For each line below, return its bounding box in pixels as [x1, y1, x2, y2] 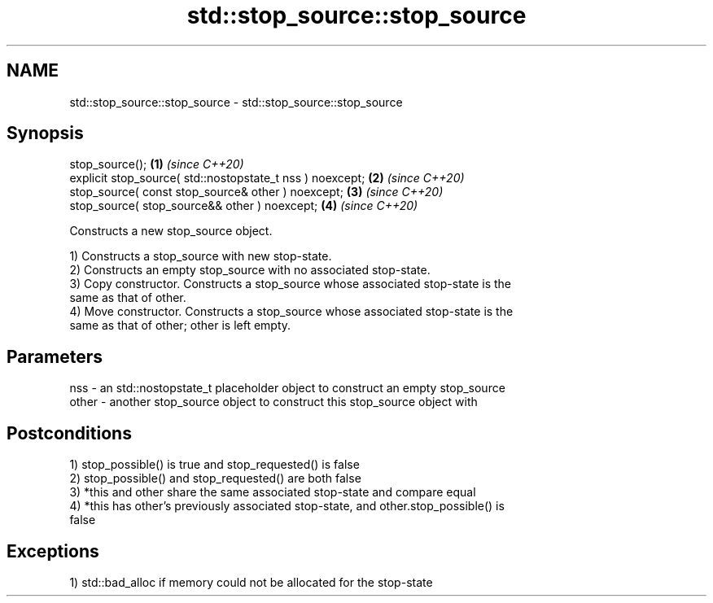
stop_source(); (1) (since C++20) [69, 157, 244, 172]
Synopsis [7, 123, 84, 144]
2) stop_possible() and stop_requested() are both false [69, 471, 361, 486]
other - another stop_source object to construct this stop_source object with [69, 395, 478, 409]
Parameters [7, 346, 103, 367]
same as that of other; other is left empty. [69, 318, 291, 333]
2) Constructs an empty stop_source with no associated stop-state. [69, 263, 431, 277]
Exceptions [7, 540, 99, 561]
